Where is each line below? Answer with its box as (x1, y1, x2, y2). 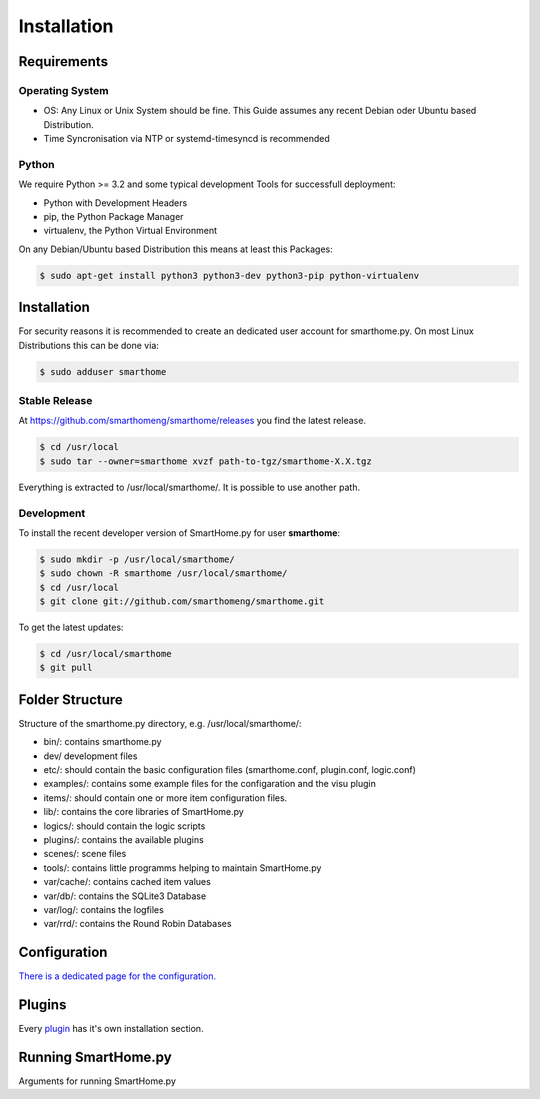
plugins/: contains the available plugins (43, 834, 204, 846)
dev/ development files (43, 750, 138, 762)
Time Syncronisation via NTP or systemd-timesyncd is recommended (43, 133, 330, 145)
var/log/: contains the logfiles (43, 903, 164, 915)
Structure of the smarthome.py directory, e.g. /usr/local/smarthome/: (18, 717, 302, 729)
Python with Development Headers (43, 196, 188, 209)
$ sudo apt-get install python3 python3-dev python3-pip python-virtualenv (39, 270, 420, 281)
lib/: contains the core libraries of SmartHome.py (43, 806, 244, 818)
